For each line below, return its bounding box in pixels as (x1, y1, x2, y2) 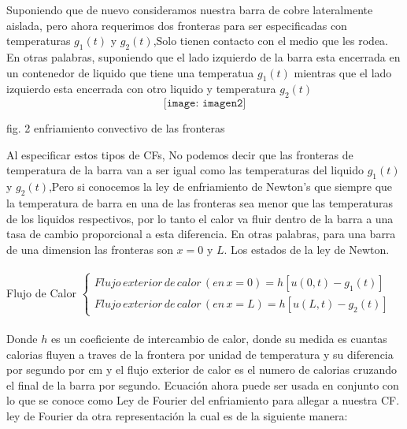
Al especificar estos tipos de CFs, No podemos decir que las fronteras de (6, 146, 353, 162)
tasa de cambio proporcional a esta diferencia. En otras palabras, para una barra (6, 226, 396, 242)
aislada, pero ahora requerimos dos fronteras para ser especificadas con (6, 17, 347, 33)
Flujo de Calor (6, 284, 76, 300)
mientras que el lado (294, 64, 392, 80)
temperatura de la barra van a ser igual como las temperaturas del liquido (6, 162, 364, 178)
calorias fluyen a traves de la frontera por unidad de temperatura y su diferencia (6, 345, 394, 362)
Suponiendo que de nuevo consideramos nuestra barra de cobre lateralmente (6, 2, 373, 17)
